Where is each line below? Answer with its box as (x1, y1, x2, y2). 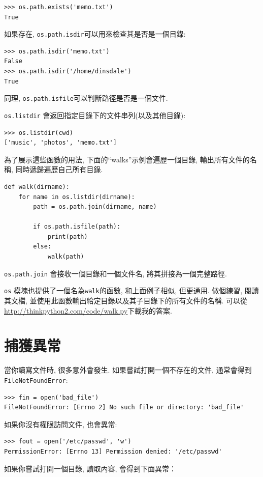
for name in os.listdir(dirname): (18, 193, 135, 201)
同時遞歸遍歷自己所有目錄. (15, 164, 103, 175)
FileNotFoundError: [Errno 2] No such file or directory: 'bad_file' (4, 404, 244, 411)
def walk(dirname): (4, 183, 70, 190)
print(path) (47, 233, 88, 240)
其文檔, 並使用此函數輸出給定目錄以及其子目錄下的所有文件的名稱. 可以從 (4, 295, 248, 305)
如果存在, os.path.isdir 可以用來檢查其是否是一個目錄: (4, 29, 186, 39)
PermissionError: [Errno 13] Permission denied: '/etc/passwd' (4, 447, 222, 455)
